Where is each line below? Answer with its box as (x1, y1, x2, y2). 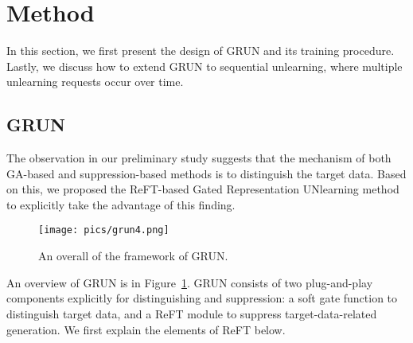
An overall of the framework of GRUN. (38, 248, 228, 264)
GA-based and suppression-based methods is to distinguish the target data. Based (6, 165, 407, 181)
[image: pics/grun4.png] (38, 224, 169, 236)
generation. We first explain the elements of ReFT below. (6, 321, 286, 337)
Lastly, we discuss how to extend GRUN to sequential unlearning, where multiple (6, 57, 403, 74)
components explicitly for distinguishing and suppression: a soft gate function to (6, 290, 398, 306)
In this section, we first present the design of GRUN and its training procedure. (6, 42, 395, 59)
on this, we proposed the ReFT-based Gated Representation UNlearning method (6, 181, 399, 197)
